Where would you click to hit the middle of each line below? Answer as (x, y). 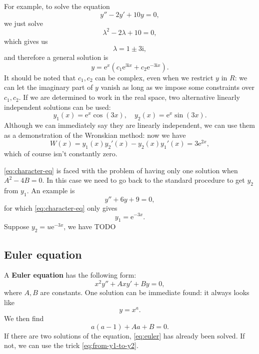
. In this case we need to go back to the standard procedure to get (143, 180)
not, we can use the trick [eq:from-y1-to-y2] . (71, 345)
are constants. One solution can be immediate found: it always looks (145, 292)
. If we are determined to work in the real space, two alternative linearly (129, 97)
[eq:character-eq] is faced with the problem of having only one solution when (121, 170)
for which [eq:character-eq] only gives (61, 207)
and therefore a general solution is (56, 57)
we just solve (23, 23)
